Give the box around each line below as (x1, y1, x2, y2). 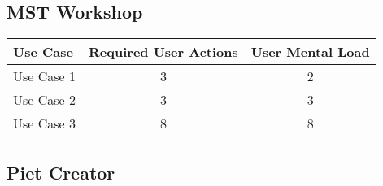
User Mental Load (250, 42, 370, 62)
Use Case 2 (13, 90, 76, 110)
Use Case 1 (13, 67, 76, 86)
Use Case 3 (13, 114, 76, 133)
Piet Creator (7, 159, 115, 184)
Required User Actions (89, 42, 238, 62)
